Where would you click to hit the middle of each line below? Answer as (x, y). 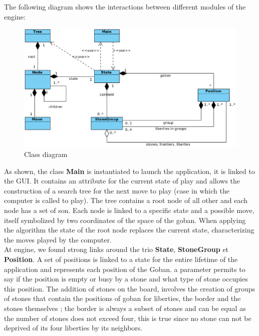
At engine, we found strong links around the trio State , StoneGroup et (116, 249)
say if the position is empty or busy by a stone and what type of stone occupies (126, 279)
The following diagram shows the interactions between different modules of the (125, 6)
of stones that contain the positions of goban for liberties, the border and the (122, 298)
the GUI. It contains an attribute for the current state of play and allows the (122, 181)
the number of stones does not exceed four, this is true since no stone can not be (128, 318)
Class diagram (46, 154)
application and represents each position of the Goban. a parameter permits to (125, 269)
